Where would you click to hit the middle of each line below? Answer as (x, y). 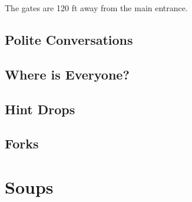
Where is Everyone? (67, 74)
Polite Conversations (69, 39)
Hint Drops (40, 109)
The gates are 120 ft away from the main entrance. (96, 8)
